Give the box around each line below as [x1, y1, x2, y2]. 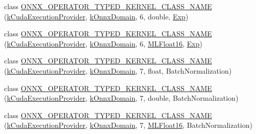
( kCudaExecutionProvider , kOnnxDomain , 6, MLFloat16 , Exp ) [4, 38, 202, 49]
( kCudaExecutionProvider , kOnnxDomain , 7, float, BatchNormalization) [4, 65, 232, 76]
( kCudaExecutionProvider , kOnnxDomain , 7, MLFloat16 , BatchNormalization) [4, 120, 252, 130]
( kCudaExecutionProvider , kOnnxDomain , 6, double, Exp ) [4, 11, 189, 21]
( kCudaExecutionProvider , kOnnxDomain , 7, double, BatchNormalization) [4, 93, 239, 103]
